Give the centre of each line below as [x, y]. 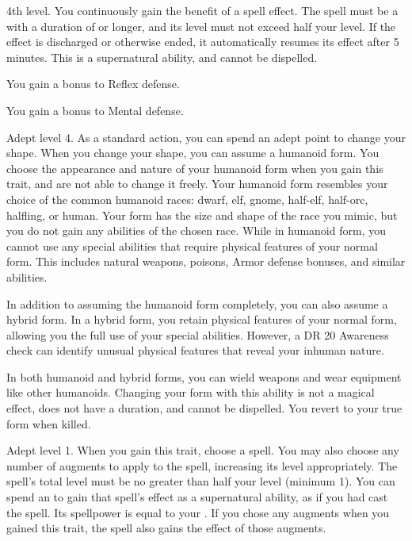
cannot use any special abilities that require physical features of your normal [192, 246]
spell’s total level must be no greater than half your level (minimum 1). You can [201, 481]
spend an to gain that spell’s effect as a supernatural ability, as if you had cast [197, 497]
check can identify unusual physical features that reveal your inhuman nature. [195, 350]
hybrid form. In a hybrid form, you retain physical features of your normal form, [202, 319]
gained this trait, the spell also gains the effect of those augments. [166, 528]
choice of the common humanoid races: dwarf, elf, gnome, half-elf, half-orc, [187, 199]
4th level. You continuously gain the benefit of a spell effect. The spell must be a [202, 10]
